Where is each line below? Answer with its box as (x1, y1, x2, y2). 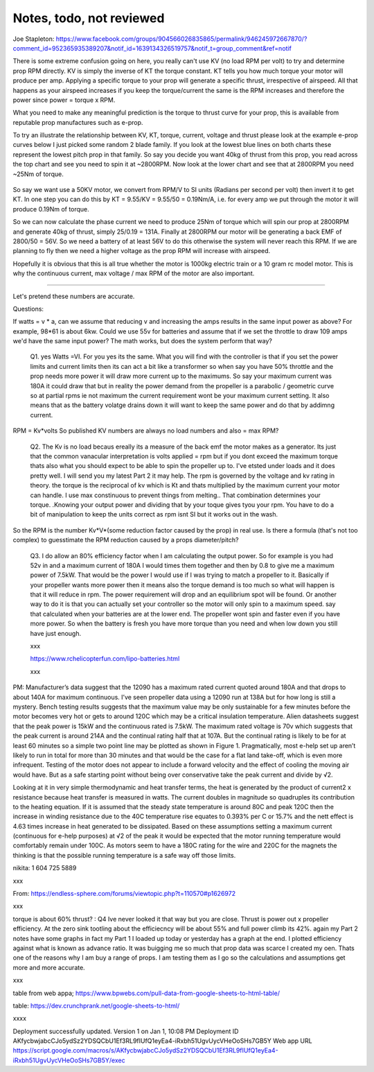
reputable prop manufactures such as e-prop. (12, 118, 143, 126)
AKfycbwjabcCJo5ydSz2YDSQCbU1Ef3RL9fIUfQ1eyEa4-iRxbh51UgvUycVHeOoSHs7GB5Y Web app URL (12, 1037, 312, 1045)
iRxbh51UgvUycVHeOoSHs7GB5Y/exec (12, 1056, 125, 1064)
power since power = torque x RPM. (12, 96, 116, 104)
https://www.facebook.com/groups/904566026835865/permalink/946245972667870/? (55, 35, 308, 43)
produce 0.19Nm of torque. (12, 205, 89, 213)
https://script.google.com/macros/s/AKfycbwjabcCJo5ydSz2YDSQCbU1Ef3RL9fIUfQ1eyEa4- (12, 1046, 278, 1055)
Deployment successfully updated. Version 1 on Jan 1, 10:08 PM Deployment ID (12, 1027, 239, 1035)
